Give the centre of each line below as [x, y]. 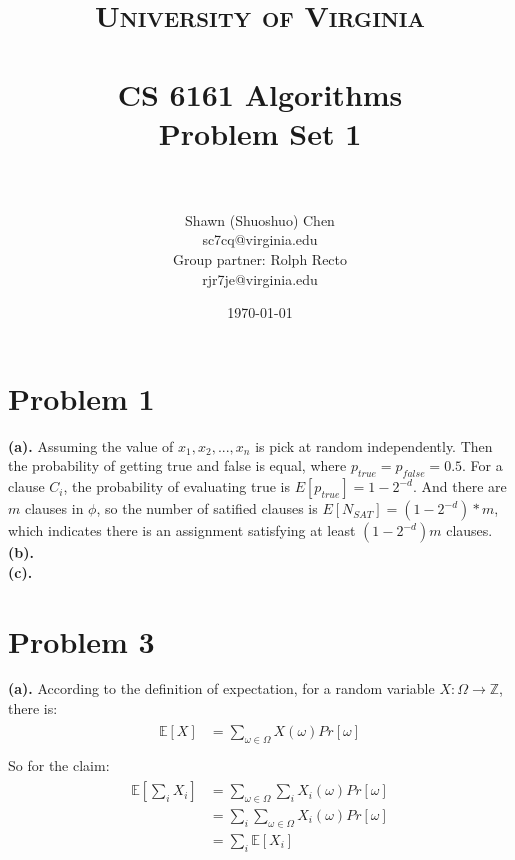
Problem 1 [81, 397]
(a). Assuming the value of [91, 445]
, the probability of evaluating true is [177, 486]
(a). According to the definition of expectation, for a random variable [221, 688]
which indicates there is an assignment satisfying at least [182, 530]
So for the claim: [59, 764]
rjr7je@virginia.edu [260, 278]
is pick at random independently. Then [374, 445]
